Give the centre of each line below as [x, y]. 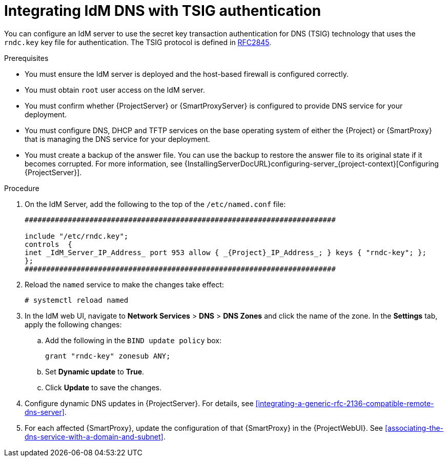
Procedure [22, 188]
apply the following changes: [73, 324]
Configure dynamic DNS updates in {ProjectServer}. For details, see [139, 403]
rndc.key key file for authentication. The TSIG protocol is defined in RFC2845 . [138, 42]
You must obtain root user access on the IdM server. [115, 90]
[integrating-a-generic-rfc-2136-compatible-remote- [345, 403]
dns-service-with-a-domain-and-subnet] [94, 436]
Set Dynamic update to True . [95, 371]
